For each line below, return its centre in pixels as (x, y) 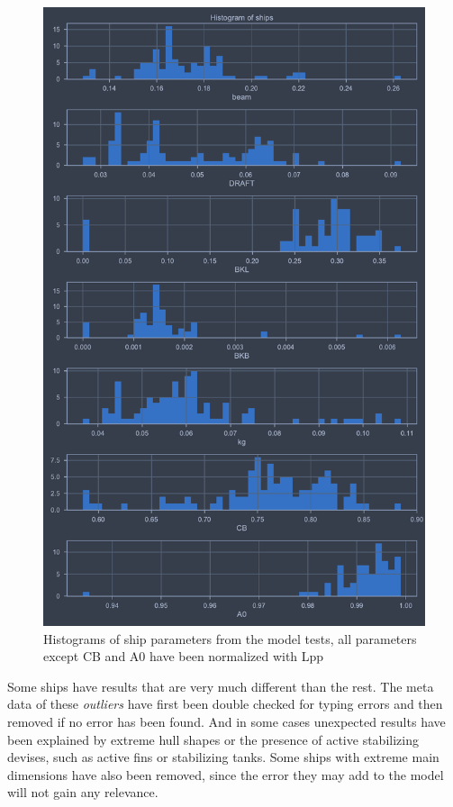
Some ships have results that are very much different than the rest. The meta (221, 686)
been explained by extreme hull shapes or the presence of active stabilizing (213, 739)
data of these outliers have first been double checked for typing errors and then (225, 704)
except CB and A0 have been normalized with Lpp (184, 656)
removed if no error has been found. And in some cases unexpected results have (226, 721)
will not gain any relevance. (83, 792)
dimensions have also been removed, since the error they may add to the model (226, 774)
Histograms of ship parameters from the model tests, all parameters (230, 638)
